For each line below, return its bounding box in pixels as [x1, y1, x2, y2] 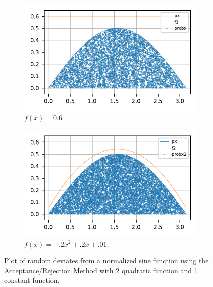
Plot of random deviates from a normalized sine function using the [4, 255, 209, 266]
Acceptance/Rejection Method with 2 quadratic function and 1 [4, 265, 198, 275]
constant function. [4, 275, 60, 285]
